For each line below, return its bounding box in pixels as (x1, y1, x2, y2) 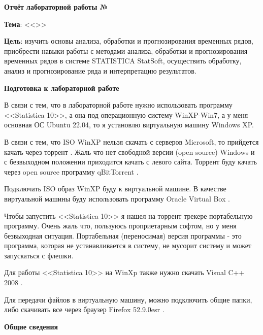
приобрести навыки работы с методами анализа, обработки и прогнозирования (4, 45, 248, 56)
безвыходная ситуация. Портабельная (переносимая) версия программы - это (4, 230, 242, 241)
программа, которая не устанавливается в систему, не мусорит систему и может (4, 240, 252, 251)
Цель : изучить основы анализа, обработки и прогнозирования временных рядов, (4, 36, 253, 46)
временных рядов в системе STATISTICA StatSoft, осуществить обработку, (4, 55, 242, 66)
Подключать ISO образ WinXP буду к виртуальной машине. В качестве (4, 183, 226, 194)
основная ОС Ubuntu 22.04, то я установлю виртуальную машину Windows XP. (4, 119, 254, 130)
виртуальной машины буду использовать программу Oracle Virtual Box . (4, 193, 230, 204)
